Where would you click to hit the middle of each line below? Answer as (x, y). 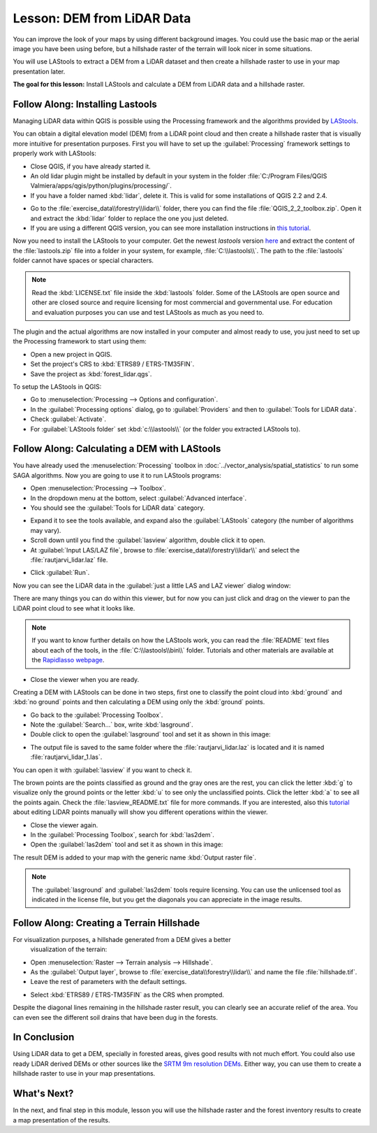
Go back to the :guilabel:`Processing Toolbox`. (97, 715)
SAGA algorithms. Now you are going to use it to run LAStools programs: (117, 475)
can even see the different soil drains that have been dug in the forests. (115, 1017)
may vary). (46, 530)
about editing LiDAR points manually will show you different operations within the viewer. (140, 812)
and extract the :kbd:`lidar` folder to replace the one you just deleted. (130, 218)
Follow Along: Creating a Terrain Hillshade (106, 923)
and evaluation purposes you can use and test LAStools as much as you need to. (148, 312)
